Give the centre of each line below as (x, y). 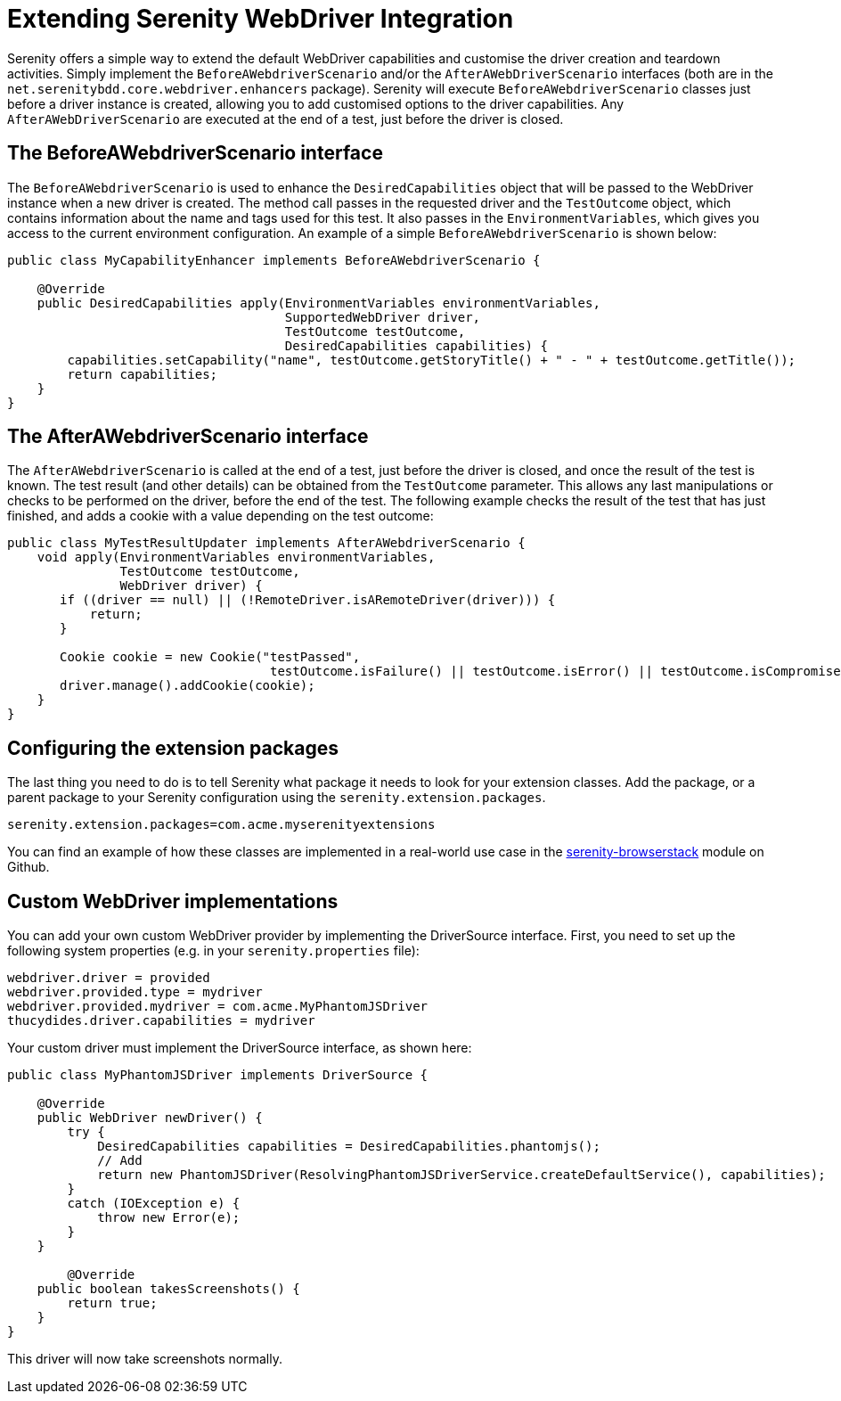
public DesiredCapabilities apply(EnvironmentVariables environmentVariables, (318, 303)
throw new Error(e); (169, 1218)
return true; (112, 1303)
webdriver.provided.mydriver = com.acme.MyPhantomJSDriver (218, 1007)
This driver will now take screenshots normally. (145, 1359)
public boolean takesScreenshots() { (168, 1289)
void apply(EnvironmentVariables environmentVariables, (236, 557)
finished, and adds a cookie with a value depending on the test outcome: (220, 516)
